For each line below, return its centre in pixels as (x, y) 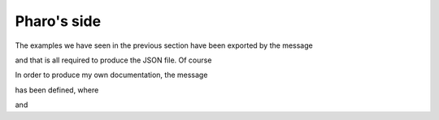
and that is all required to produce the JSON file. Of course (113, 60)
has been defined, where (57, 90)
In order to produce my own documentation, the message (111, 75)
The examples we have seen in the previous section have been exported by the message (164, 45)
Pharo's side (58, 21)
